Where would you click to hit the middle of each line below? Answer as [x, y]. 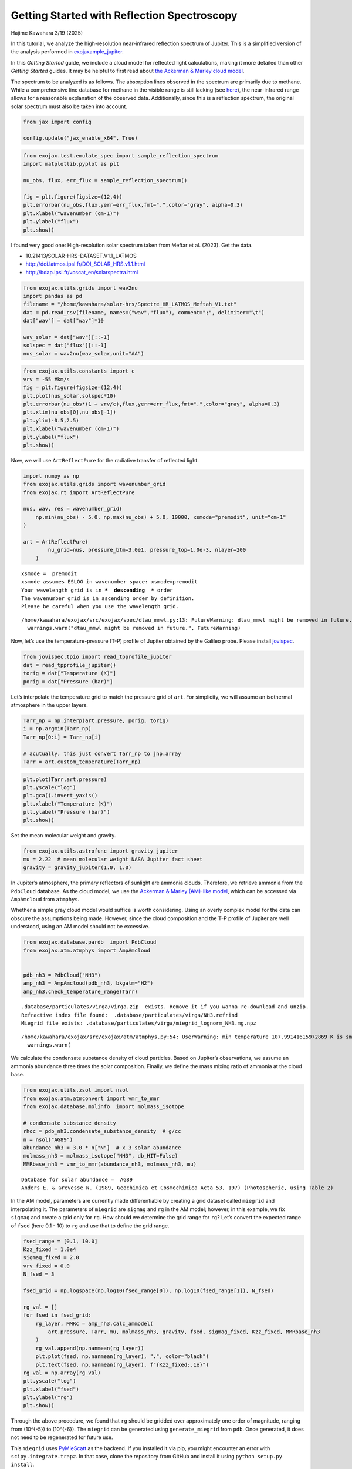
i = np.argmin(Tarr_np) [57, 729]
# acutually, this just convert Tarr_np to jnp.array [102, 753]
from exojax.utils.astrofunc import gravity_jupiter [101, 851]
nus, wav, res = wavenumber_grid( [73, 509]
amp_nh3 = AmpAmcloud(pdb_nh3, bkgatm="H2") [88, 983]
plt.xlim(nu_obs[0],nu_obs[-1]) [70, 412]
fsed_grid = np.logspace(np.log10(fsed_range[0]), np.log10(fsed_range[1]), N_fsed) [148, 1290]
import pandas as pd [53, 296]
